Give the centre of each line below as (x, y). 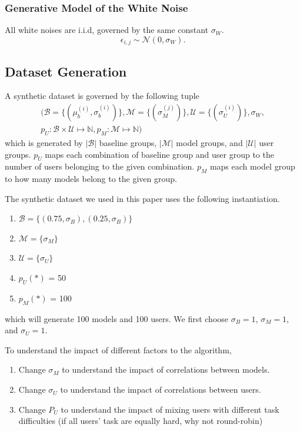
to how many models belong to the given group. (91, 179)
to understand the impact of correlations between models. (166, 369)
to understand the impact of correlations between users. (161, 389)
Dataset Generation (66, 71)
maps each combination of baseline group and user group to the (159, 154)
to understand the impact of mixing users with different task (170, 409)
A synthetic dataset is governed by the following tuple (102, 96)
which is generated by (44, 142)
